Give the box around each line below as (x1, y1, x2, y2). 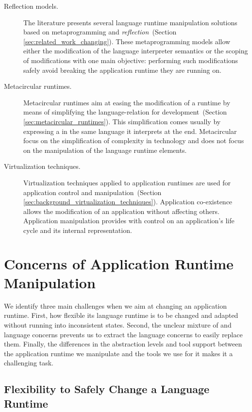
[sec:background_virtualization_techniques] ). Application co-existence (23, 197, 233, 207)
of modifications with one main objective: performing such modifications (23, 55, 238, 65)
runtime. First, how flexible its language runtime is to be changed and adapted (4, 310, 238, 320)
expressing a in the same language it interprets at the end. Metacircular (23, 126, 237, 136)
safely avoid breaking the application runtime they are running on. (23, 65, 221, 75)
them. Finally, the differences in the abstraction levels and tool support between (4, 339, 242, 349)
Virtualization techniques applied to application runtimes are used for (23, 177, 231, 187)
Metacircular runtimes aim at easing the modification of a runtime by (23, 97, 231, 107)
